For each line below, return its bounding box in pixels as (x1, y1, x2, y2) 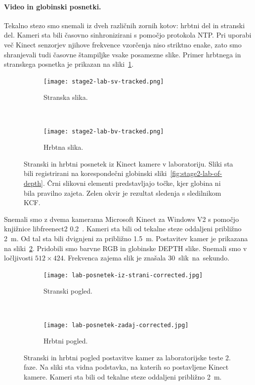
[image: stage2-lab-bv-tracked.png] (43, 128, 164, 135)
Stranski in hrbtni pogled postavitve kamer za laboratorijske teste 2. (24, 352, 231, 362)
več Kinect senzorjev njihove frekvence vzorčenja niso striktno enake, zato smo (4, 39, 242, 49)
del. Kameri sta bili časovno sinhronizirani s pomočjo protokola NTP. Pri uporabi (4, 30, 252, 40)
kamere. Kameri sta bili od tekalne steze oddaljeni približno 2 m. (24, 372, 222, 382)
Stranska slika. (43, 92, 88, 102)
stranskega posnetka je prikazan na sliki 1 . (4, 59, 134, 69)
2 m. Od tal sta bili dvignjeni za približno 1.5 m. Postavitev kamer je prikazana (4, 233, 248, 244)
